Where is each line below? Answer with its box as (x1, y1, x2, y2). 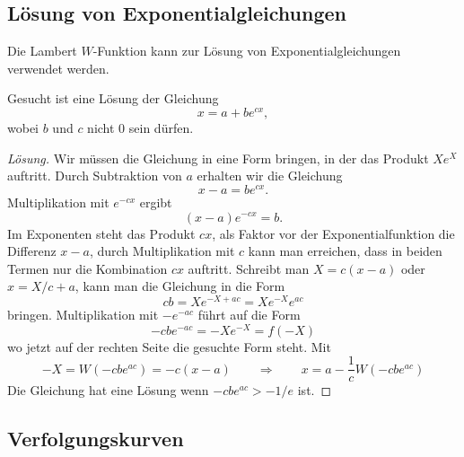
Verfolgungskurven (7, 425, 184, 453)
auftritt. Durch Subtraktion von (7, 166, 182, 185)
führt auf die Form (197, 304, 301, 323)
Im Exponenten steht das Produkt (7, 224, 196, 242)
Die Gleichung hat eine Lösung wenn (7, 381, 209, 400)
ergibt (139, 192, 172, 211)
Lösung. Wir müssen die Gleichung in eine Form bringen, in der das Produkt (7, 148, 429, 167)
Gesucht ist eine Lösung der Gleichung (7, 89, 219, 108)
